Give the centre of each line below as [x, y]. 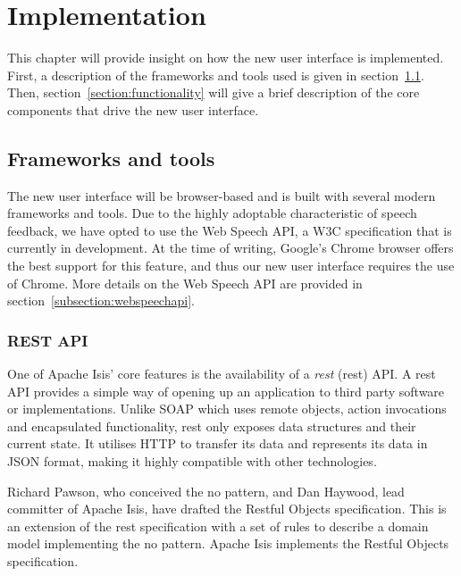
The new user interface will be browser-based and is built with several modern [222, 195]
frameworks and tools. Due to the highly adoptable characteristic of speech [212, 213]
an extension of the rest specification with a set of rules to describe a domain [218, 526]
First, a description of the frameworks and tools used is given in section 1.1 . [216, 75]
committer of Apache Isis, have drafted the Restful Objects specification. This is [227, 509]
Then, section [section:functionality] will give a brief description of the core [214, 92]
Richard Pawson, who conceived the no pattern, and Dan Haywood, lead [206, 491]
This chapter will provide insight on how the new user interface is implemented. [226, 58]
